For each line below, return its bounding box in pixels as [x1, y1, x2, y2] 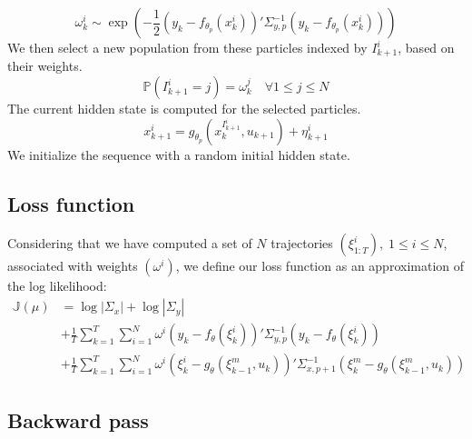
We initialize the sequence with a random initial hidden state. [7, 145, 350, 164]
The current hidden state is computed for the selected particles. [7, 99, 361, 118]
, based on [398, 38, 455, 56]
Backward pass [7, 405, 149, 434]
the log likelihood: [7, 276, 107, 295]
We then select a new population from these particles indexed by [7, 38, 368, 56]
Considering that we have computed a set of [7, 234, 252, 253]
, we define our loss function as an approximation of [175, 256, 465, 275]
